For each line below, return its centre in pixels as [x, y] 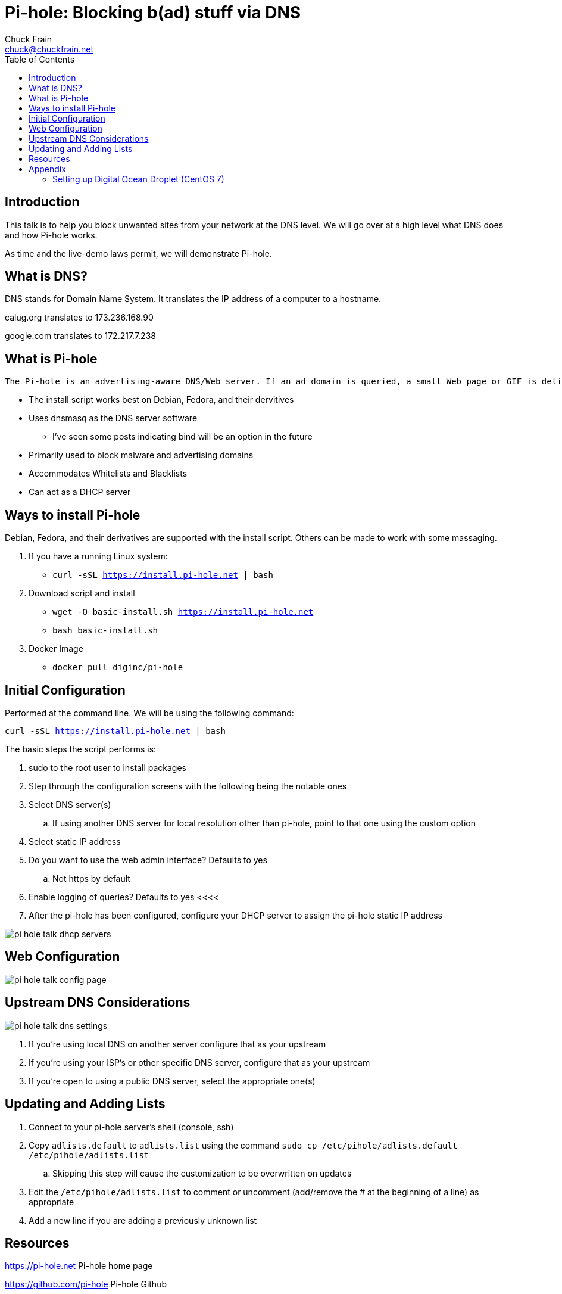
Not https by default [91, 878]
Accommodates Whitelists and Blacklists [108, 474]
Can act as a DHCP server [80, 492]
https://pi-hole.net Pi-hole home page [79, 1266]
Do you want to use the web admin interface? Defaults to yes [148, 860]
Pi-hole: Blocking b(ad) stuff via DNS [153, 13]
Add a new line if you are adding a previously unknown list [143, 1220]
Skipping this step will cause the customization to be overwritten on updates [202, 1173]
